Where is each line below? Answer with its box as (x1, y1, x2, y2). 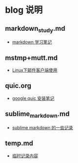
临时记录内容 (12, 153, 38, 159)
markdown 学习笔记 (12, 39, 52, 45)
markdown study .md (5, 24, 65, 34)
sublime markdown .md (5, 110, 70, 119)
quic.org (5, 82, 32, 90)
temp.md (5, 139, 33, 147)
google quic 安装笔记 (12, 95, 55, 101)
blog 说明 (5, 4, 43, 16)
